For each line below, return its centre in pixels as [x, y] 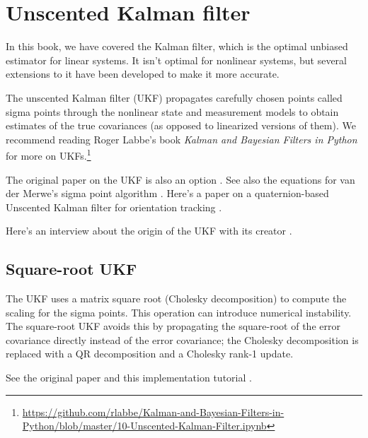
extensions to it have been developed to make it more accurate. [143, 74]
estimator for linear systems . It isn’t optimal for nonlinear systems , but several [176, 60]
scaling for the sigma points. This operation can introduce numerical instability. [179, 312]
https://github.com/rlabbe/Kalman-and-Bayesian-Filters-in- [153, 412]
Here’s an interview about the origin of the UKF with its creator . [149, 231]
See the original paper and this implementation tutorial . [129, 378]
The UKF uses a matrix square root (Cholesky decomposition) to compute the [176, 298]
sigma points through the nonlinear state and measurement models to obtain [172, 111]
